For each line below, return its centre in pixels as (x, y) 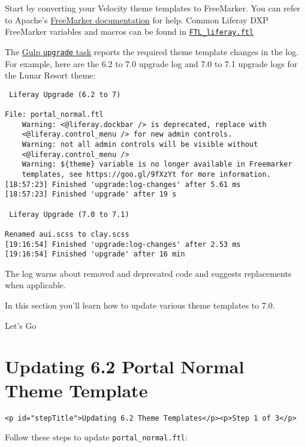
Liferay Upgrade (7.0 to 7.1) (69, 214)
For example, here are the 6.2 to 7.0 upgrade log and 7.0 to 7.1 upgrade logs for (151, 63)
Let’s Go (21, 325)
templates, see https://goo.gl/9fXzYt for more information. (146, 174)
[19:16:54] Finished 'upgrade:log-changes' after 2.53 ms (123, 244)
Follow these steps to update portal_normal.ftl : (96, 437)
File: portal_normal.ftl (54, 114)
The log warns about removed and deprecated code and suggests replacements (148, 273)
